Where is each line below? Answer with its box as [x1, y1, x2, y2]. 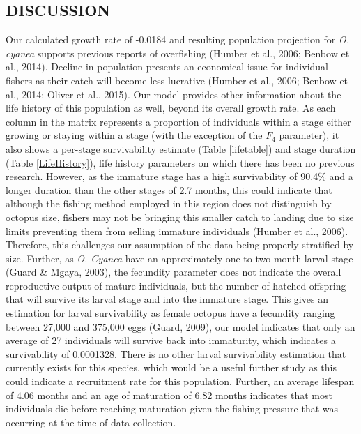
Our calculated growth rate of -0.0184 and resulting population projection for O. [6, 32, 349, 47]
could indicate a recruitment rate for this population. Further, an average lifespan [6, 374, 355, 389]
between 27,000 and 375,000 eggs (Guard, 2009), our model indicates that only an [6, 319, 355, 334]
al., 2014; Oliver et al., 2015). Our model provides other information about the [6, 87, 341, 101]
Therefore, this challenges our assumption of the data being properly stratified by [6, 237, 354, 252]
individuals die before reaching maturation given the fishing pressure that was [6, 401, 339, 416]
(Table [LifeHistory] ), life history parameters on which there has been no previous [6, 155, 355, 170]
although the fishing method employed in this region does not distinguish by [6, 196, 332, 211]
